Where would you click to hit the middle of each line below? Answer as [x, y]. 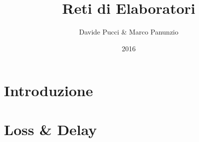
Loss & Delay [50, 129]
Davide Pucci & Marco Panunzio [129, 32]
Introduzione [49, 90]
